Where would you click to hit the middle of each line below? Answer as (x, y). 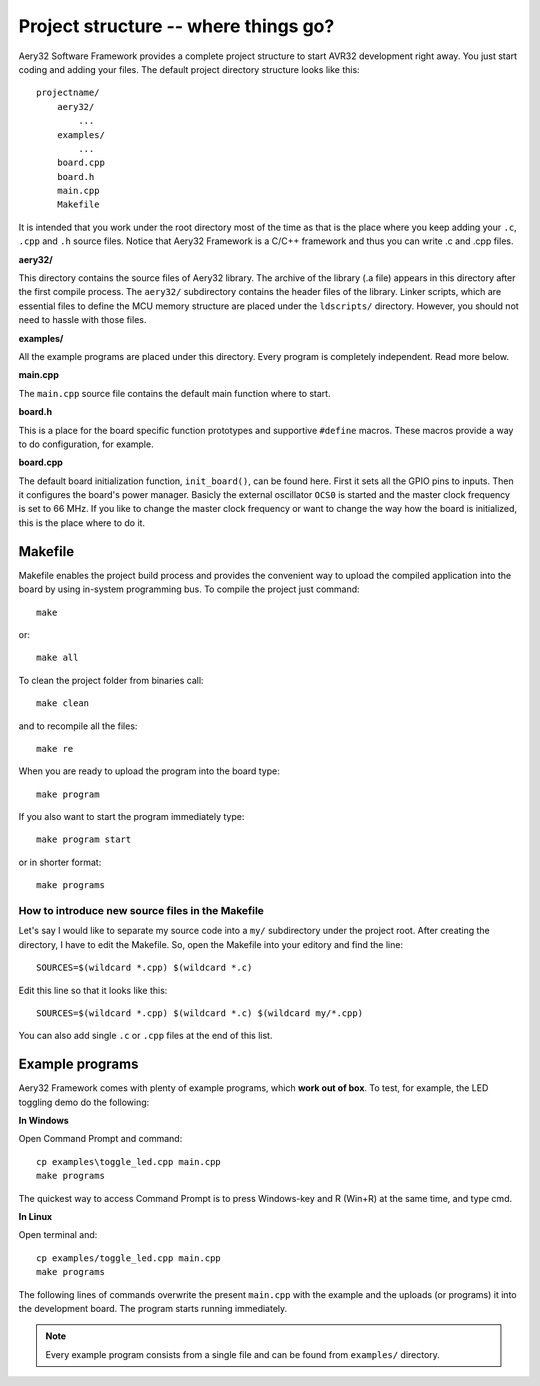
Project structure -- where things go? (176, 26)
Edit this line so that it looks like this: (93, 990)
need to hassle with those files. (82, 320)
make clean (63, 703)
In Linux (35, 1216)
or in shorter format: (60, 862)
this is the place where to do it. (81, 522)
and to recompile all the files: (78, 726)
